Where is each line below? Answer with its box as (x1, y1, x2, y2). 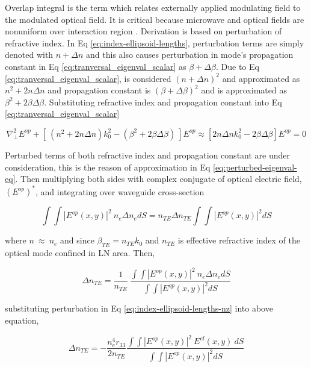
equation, (5, 314, 39, 327)
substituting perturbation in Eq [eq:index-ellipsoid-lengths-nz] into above (5, 302, 273, 315)
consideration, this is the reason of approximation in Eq (5, 160, 211, 173)
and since (60, 234, 94, 246)
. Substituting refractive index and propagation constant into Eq (44, 95, 282, 108)
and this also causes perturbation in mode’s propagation (86, 48, 294, 61)
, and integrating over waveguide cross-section (35, 185, 205, 198)
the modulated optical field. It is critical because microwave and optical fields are (5, 13, 304, 25)
